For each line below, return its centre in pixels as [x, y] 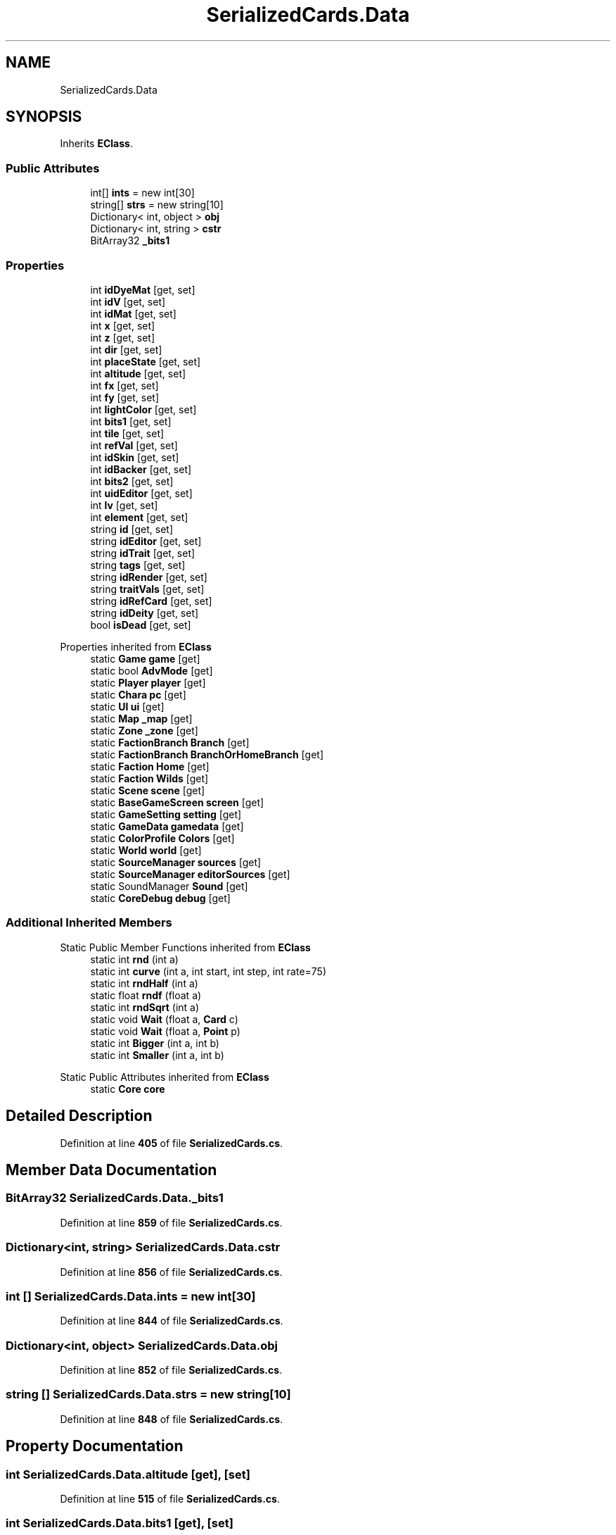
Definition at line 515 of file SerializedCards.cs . [170, 1498]
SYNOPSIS [44, 117]
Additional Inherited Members [89, 923]
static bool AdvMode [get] [152, 670]
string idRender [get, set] [149, 577]
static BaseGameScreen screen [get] [177, 802]
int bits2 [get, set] [132, 481]
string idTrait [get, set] [143, 553]
